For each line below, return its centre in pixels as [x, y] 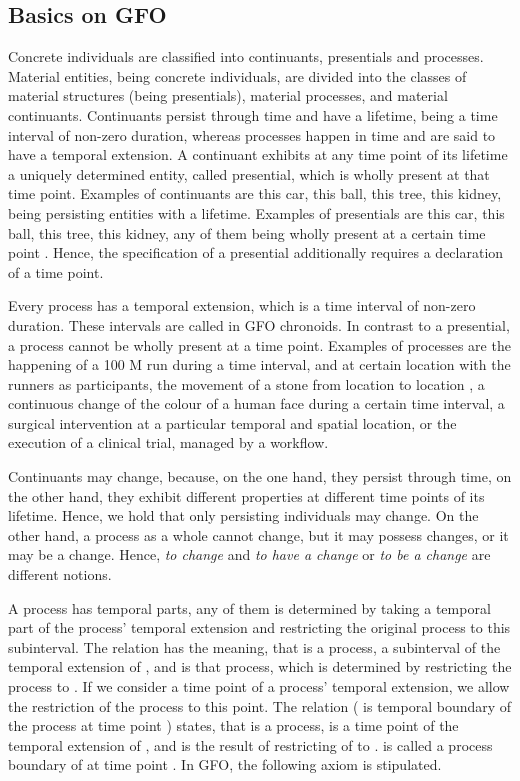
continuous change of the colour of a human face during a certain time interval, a [256, 403]
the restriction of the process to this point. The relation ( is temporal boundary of [260, 705]
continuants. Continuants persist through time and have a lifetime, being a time [253, 114]
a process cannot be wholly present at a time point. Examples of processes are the [259, 344]
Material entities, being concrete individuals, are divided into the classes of [237, 75]
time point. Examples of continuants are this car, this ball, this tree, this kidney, [255, 193]
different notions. [60, 574]
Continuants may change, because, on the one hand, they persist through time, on [260, 476]
